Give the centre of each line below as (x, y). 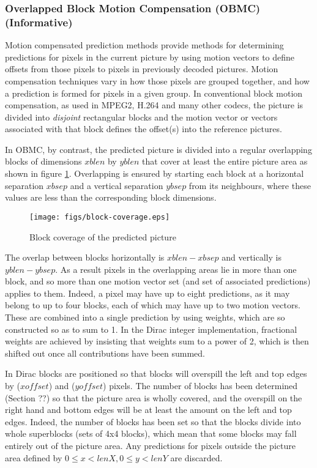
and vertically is (252, 257)
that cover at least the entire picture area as (225, 161)
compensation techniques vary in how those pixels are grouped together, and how (157, 80)
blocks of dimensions (43, 161)
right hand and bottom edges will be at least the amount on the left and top (148, 410)
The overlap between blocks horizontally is (85, 257)
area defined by (34, 457)
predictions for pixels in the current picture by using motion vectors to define (150, 57)
